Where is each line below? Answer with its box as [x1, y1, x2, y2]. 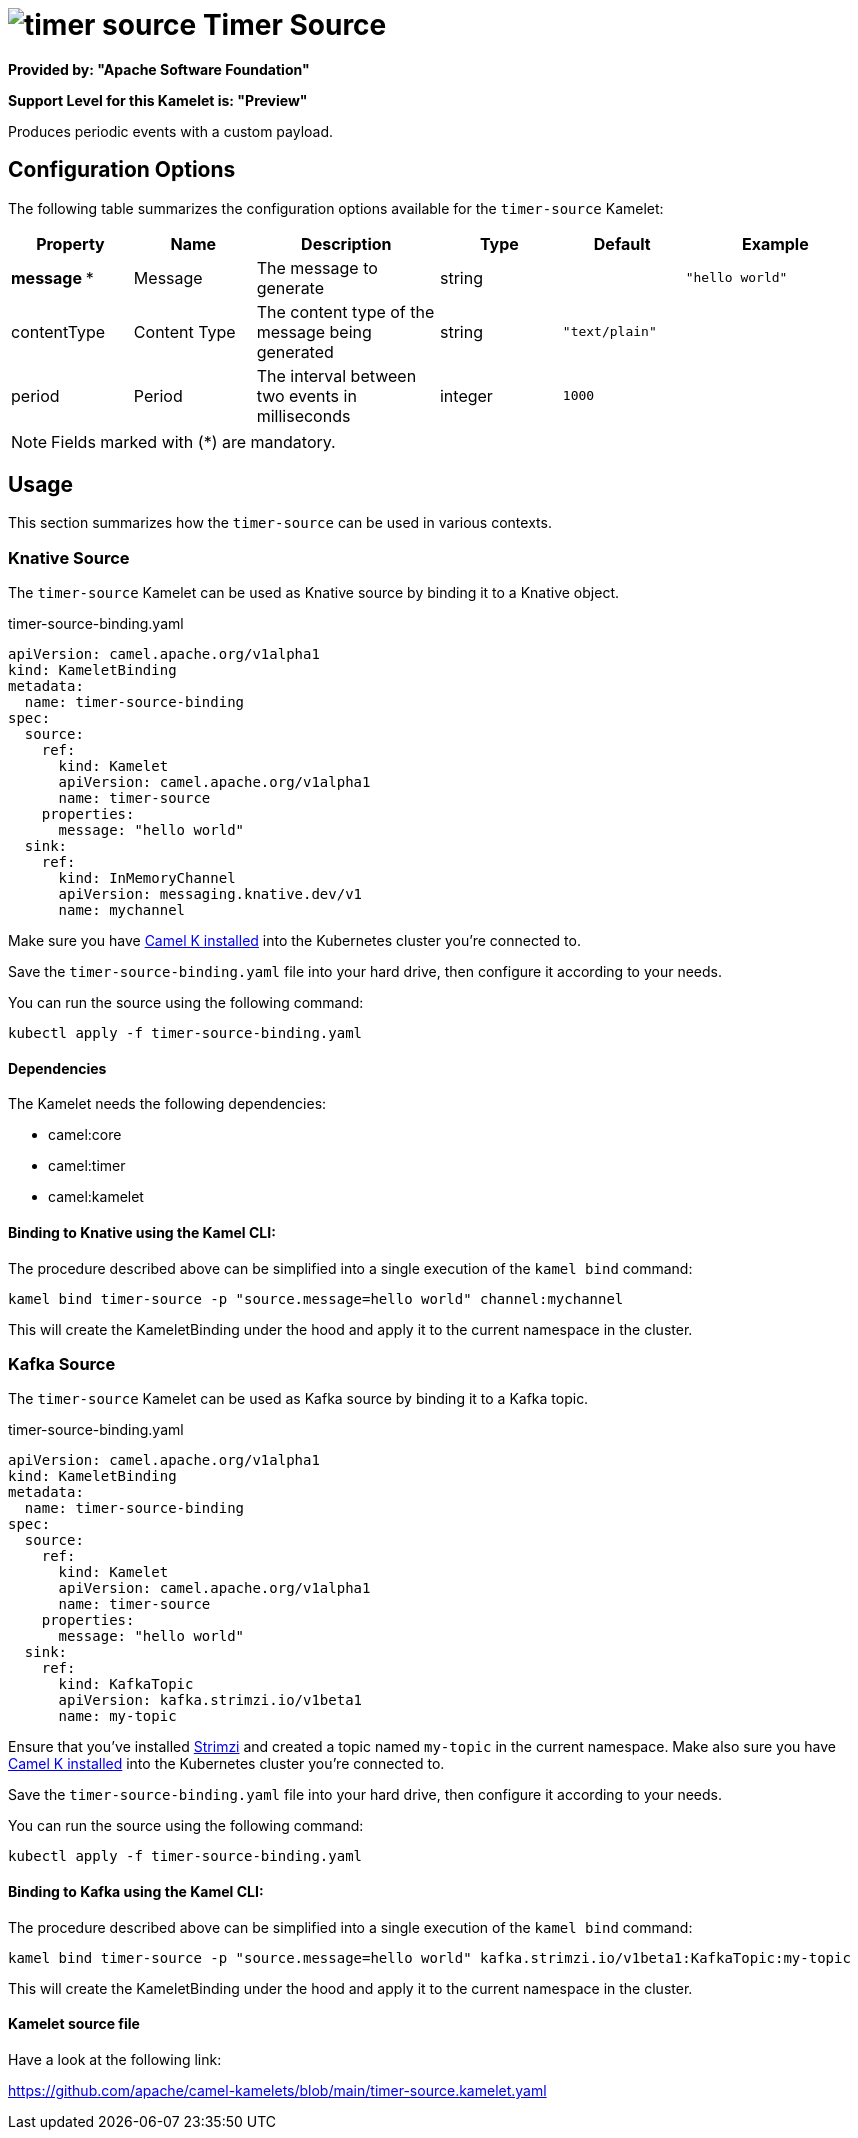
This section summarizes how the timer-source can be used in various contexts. [8, 514, 552, 532]
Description [301, 233, 392, 254]
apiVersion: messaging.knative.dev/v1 [58, 886, 363, 903]
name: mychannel [58, 902, 186, 919]
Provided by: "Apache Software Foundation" [8, 60, 310, 78]
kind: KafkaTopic [58, 1676, 194, 1693]
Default [593, 233, 651, 254]
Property [36, 233, 105, 254]
